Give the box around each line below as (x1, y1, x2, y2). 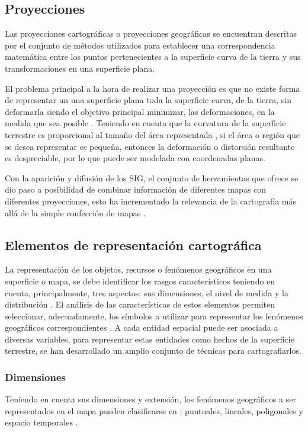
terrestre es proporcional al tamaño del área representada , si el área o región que (5, 128, 300, 140)
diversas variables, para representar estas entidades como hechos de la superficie (5, 332, 294, 345)
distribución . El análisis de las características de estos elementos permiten (5, 298, 275, 311)
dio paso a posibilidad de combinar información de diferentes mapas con (5, 183, 267, 196)
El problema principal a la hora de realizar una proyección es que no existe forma (5, 82, 300, 94)
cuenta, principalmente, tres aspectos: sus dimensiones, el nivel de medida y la (5, 286, 288, 299)
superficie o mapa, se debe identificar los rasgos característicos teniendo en (5, 274, 275, 287)
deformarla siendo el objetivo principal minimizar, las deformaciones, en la (5, 105, 275, 117)
